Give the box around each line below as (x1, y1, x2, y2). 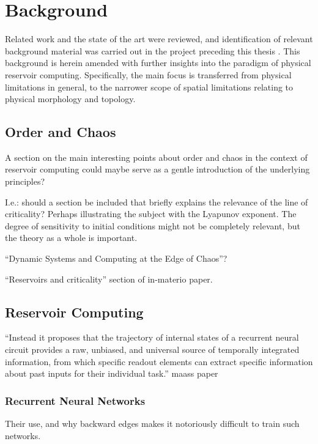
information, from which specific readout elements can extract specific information (5, 355, 313, 368)
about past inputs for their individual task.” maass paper (5, 367, 218, 380)
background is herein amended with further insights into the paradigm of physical (5, 56, 311, 69)
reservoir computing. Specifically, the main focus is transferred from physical (5, 68, 292, 81)
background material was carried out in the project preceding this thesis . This (5, 44, 300, 57)
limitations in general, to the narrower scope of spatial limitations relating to (5, 80, 294, 93)
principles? (5, 175, 45, 188)
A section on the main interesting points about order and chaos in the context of (5, 150, 308, 163)
